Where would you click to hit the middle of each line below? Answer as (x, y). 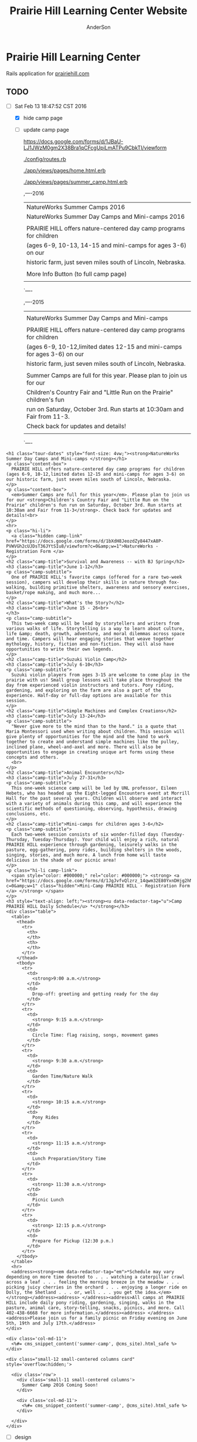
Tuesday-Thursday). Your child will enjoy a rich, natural (106, 839)
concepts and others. (33, 757)
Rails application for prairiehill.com (48, 73)
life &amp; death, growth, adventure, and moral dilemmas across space (95, 633)
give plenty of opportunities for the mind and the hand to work (87, 736)
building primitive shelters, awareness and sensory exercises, (110, 587)
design (23, 1437)
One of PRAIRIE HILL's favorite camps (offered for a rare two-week (97, 577)
